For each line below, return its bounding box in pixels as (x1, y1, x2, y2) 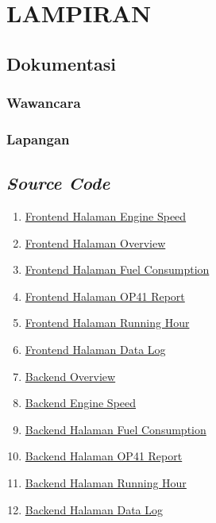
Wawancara (6, 93, 81, 113)
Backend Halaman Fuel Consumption (25, 421, 206, 437)
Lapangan (6, 129, 70, 148)
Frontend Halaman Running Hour (25, 314, 190, 331)
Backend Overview (25, 367, 116, 384)
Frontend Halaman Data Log (25, 341, 166, 358)
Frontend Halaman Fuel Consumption (25, 261, 210, 278)
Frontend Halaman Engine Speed (25, 208, 187, 225)
